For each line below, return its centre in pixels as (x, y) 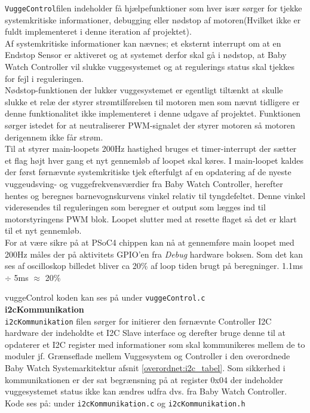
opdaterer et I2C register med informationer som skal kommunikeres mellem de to (155, 344)
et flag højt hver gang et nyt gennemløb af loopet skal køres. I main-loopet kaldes (154, 160)
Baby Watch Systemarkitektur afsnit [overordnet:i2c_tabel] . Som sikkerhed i (145, 368)
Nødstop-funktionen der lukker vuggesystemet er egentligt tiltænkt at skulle (144, 90)
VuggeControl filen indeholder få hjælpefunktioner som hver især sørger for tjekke (154, 8)
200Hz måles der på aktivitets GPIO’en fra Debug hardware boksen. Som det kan (154, 254)
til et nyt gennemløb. (43, 230)
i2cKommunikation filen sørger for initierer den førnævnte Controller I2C (138, 321)
